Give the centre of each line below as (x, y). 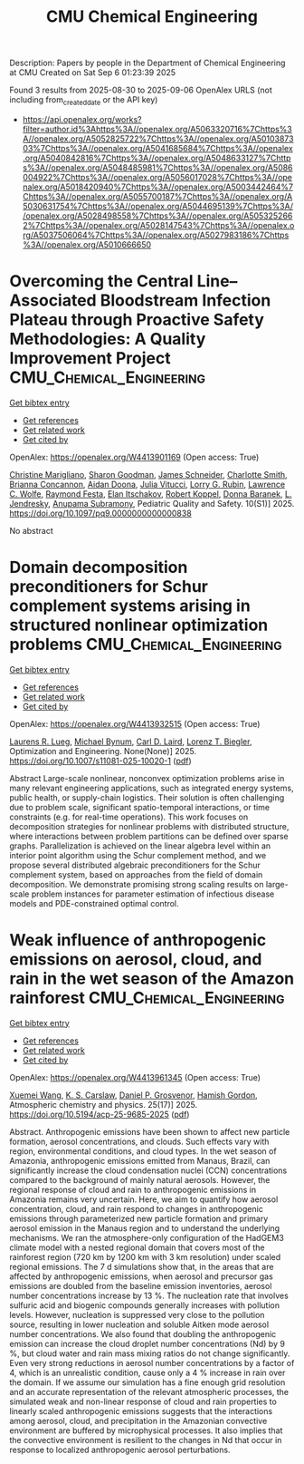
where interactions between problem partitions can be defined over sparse (149, 836)
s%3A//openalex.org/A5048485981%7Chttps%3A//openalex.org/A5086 (157, 167)
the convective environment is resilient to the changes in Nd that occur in (146, 1440)
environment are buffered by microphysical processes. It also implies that (146, 1430)
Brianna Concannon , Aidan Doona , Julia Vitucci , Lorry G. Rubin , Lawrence (147, 484)
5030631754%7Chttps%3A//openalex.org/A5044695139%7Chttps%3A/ (158, 206)
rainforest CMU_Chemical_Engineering (147, 998)
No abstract (31, 530)
